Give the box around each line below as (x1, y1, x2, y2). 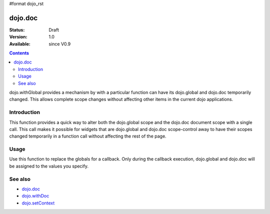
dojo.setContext (21, 200, 55, 206)
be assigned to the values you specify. (9, 163, 88, 169)
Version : (9, 34, 27, 40)
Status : (9, 26, 25, 32)
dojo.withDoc (21, 193, 49, 199)
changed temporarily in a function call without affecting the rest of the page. (9, 133, 167, 139)
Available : (9, 40, 31, 47)
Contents (9, 50, 29, 56)
